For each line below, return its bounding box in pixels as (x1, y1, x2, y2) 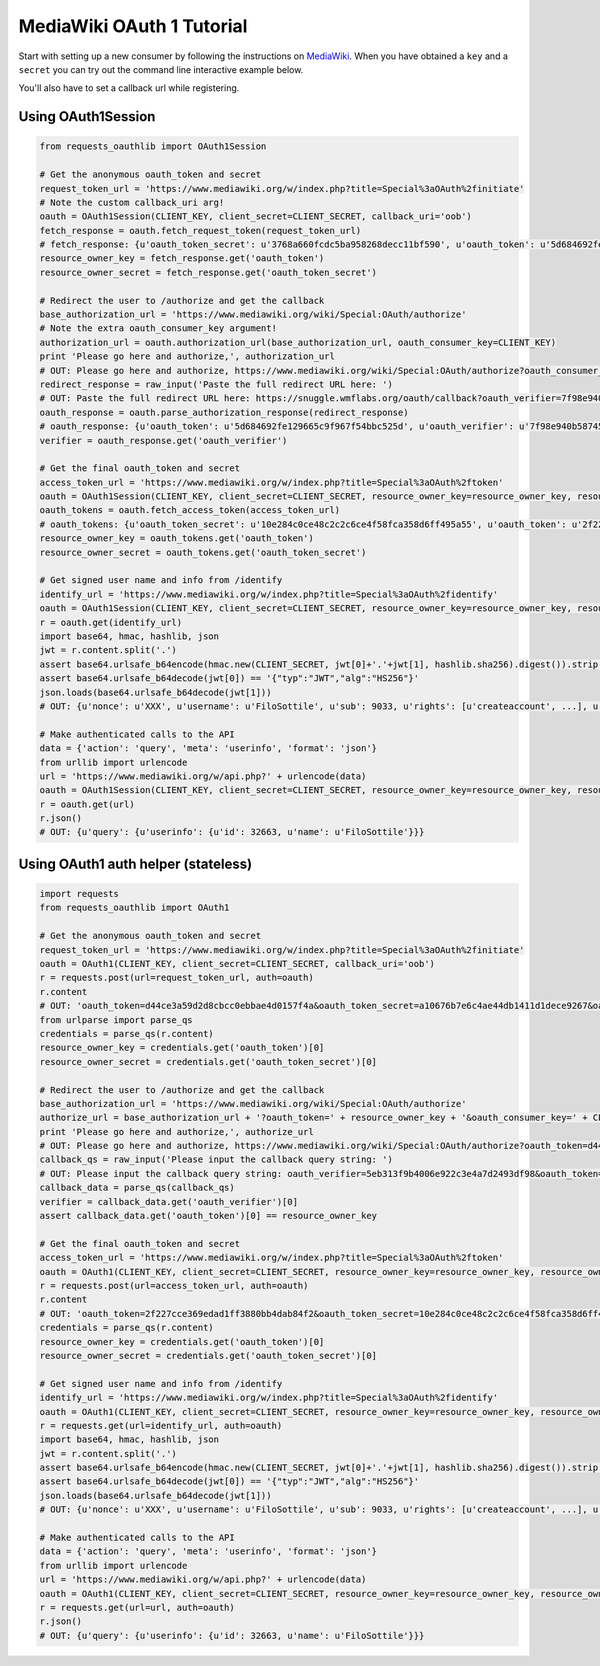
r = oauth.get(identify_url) (39, 616, 183, 628)
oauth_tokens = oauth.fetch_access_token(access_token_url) (39, 505, 341, 516)
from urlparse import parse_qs (39, 1014, 194, 1025)
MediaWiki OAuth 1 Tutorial (18, 15, 248, 37)
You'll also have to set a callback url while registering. (18, 82, 240, 94)
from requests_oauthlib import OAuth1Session (39, 141, 267, 152)
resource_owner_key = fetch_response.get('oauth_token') (39, 253, 325, 264)
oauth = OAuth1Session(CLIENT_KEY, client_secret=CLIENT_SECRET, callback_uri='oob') (39, 211, 472, 222)
